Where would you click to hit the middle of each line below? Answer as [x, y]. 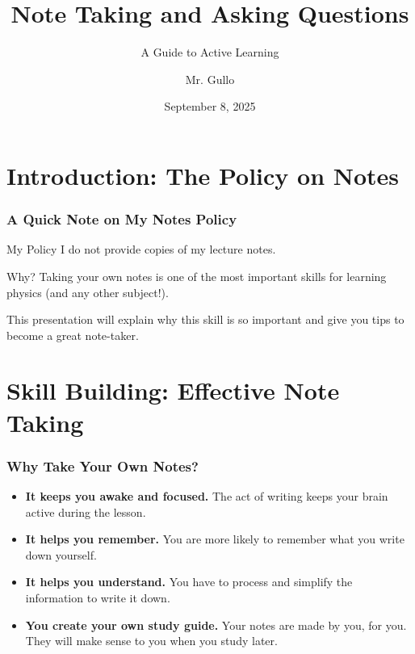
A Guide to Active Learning [210, 52]
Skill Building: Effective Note [173, 390]
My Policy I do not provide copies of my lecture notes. [141, 249]
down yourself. [61, 554]
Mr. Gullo [210, 79]
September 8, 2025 [210, 106]
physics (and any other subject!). [88, 292]
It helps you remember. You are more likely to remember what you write [215, 539]
